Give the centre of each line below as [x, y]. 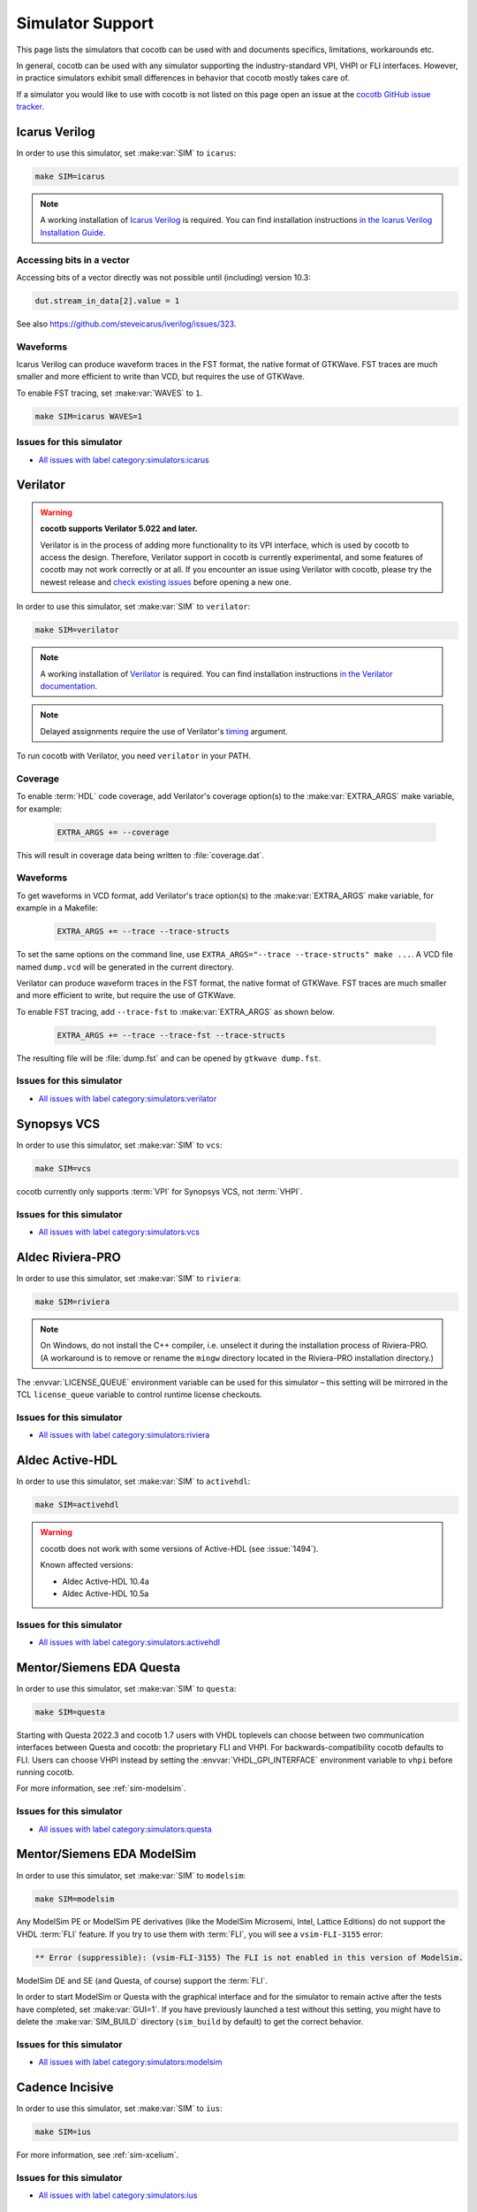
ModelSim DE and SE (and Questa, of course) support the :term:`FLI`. [142, 1980]
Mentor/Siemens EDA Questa [98, 1667]
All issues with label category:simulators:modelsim [130, 2062]
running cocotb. [45, 1772]
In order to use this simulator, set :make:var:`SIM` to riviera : [129, 1278]
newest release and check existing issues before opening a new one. [166, 582]
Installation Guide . [73, 232]
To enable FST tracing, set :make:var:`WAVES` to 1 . [110, 393]
